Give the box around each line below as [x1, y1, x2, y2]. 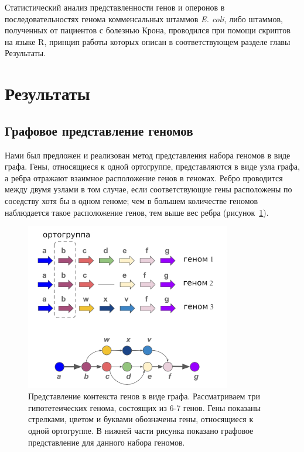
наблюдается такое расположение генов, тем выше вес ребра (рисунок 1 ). [5, 206, 269, 218]
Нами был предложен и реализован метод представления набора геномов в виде [5, 149, 291, 161]
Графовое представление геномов [5, 121, 193, 139]
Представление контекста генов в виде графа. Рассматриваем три [28, 390, 260, 402]
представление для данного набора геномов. [28, 436, 185, 448]
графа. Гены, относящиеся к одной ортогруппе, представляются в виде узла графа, [5, 160, 300, 172]
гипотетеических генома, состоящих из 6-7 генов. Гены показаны [28, 401, 261, 413]
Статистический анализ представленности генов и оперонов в [5, 1, 225, 13]
